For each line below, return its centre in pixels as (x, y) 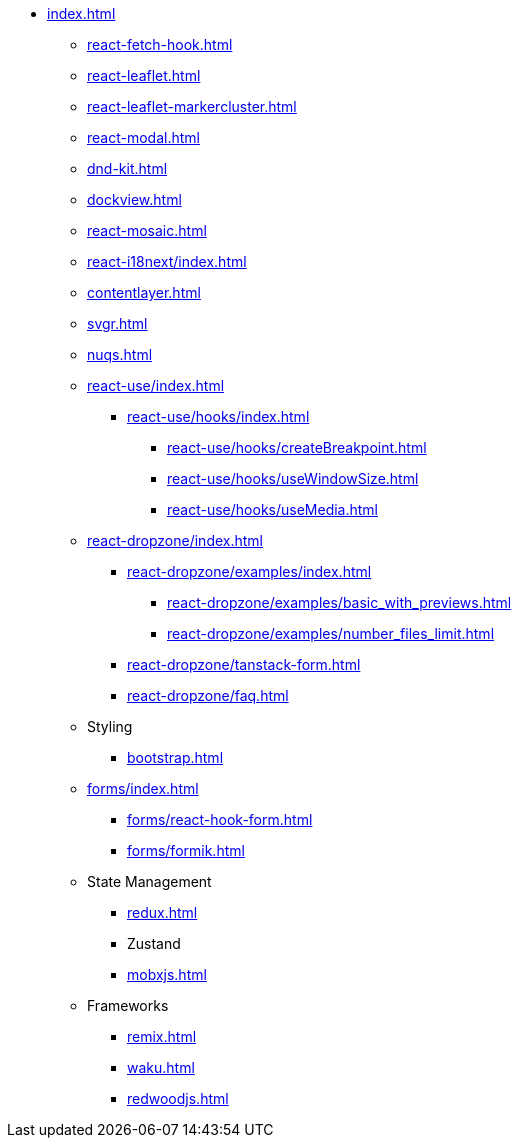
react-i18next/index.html (167, 261)
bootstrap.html (175, 757)
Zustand (154, 943)
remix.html (162, 1036)
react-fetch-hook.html (160, 44)
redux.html (162, 912)
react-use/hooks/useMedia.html (273, 509)
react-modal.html (143, 137)
